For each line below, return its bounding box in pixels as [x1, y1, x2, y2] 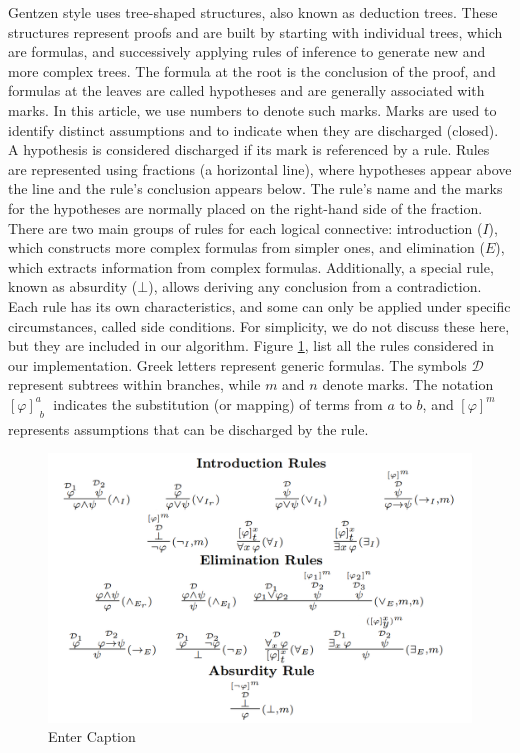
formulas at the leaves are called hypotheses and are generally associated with [8, 80, 485, 101]
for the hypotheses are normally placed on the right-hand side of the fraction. [8, 197, 483, 218]
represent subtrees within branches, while [8, 374, 261, 395]
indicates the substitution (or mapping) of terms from [53, 393, 383, 414]
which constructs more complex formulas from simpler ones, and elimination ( [8, 237, 485, 258]
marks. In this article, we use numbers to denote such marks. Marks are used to [8, 99, 497, 120]
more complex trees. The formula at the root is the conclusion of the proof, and [8, 60, 496, 81]
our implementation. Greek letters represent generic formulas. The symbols [8, 354, 467, 375]
